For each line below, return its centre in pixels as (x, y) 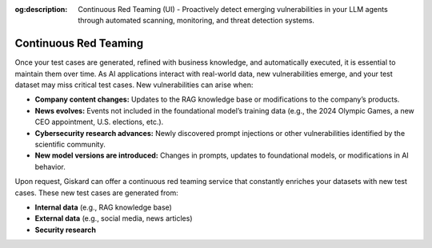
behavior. (50, 166)
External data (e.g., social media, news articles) (114, 218)
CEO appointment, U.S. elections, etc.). (99, 122)
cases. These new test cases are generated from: (97, 193)
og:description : (41, 9)
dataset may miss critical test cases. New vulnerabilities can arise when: (134, 85)
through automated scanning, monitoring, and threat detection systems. (196, 21)
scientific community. (70, 145)
